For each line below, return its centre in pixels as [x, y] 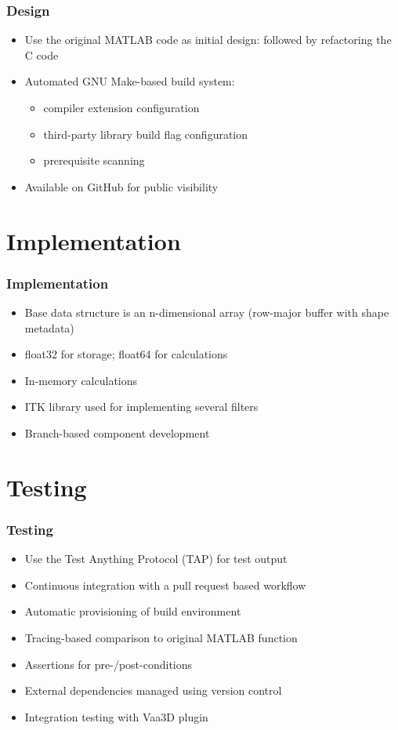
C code [42, 54]
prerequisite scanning [94, 160]
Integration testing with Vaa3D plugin [116, 716]
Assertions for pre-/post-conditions [109, 664]
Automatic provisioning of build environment [133, 611]
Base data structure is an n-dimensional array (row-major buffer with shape [207, 312]
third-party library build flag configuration [146, 134]
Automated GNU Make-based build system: [130, 81]
